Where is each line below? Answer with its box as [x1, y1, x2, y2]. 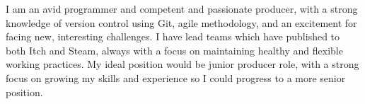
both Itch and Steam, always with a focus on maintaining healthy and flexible [6, 42, 343, 57]
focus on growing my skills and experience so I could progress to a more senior [6, 70, 346, 85]
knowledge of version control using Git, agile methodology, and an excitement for [6, 15, 357, 30]
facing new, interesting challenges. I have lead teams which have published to [6, 29, 340, 44]
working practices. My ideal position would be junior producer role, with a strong [6, 57, 359, 71]
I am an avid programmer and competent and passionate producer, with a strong [6, 1, 358, 16]
